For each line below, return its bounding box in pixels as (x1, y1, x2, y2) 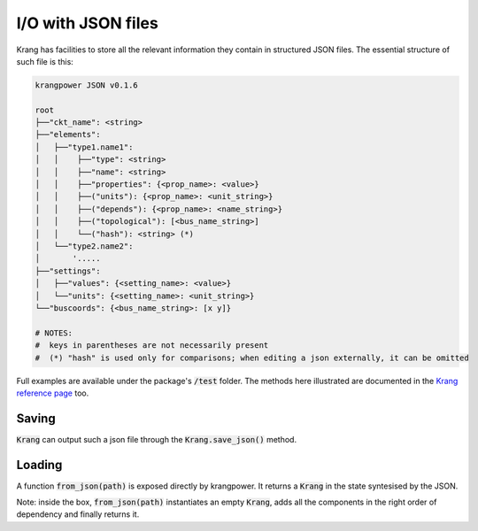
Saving (16, 411, 57, 426)
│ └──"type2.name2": (35, 242, 134, 251)
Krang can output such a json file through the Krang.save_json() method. (16, 434, 297, 444)
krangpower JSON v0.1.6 (35, 80, 139, 90)
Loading (16, 457, 63, 473)
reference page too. (16, 388, 89, 398)
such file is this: (16, 56, 74, 66)
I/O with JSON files (16, 13, 158, 33)
